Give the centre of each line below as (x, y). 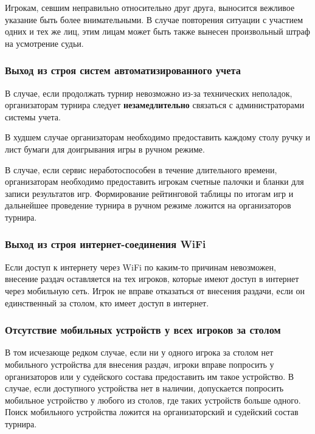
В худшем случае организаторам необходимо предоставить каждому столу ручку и (158, 137)
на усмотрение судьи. (44, 43)
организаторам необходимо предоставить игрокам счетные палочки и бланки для (154, 181)
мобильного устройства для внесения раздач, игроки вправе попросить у (140, 364)
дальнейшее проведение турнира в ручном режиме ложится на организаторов (148, 205)
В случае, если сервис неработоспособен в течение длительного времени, (141, 169)
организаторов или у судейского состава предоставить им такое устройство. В (150, 376)
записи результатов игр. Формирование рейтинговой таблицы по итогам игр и (149, 193)
